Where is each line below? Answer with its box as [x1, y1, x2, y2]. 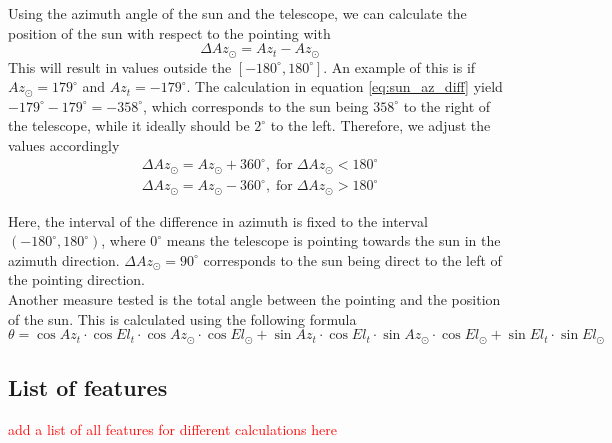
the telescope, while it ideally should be [8, 115, 250, 136]
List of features [8, 371, 168, 402]
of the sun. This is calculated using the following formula [8, 308, 357, 329]
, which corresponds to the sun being [143, 95, 369, 116]
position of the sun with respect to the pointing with [8, 22, 331, 43]
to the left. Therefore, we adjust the [270, 115, 491, 136]
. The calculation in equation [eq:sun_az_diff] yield [186, 76, 503, 97]
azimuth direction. [8, 249, 120, 270]
